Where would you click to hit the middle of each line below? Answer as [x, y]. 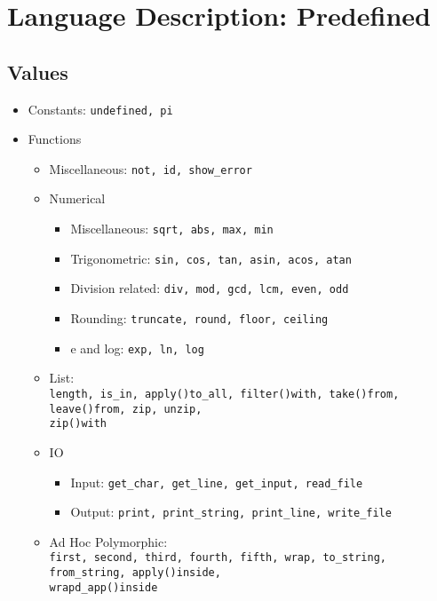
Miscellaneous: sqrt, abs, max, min [172, 229]
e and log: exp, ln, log [137, 348]
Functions [55, 139]
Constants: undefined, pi [100, 109]
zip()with [78, 424]
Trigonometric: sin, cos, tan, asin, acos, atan [211, 258]
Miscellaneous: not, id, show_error [151, 168]
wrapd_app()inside [103, 587]
